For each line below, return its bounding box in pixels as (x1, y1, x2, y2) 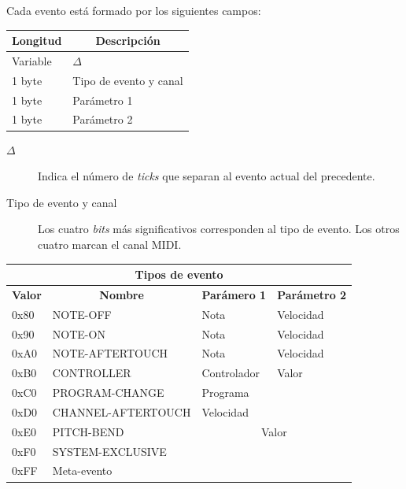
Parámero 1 (201, 286, 267, 302)
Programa (201, 384, 249, 401)
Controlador (201, 365, 260, 381)
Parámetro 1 (72, 91, 133, 108)
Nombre (99, 286, 144, 302)
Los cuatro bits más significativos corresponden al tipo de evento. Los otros (38, 220, 400, 237)
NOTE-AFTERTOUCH (52, 345, 168, 361)
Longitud (12, 32, 62, 49)
